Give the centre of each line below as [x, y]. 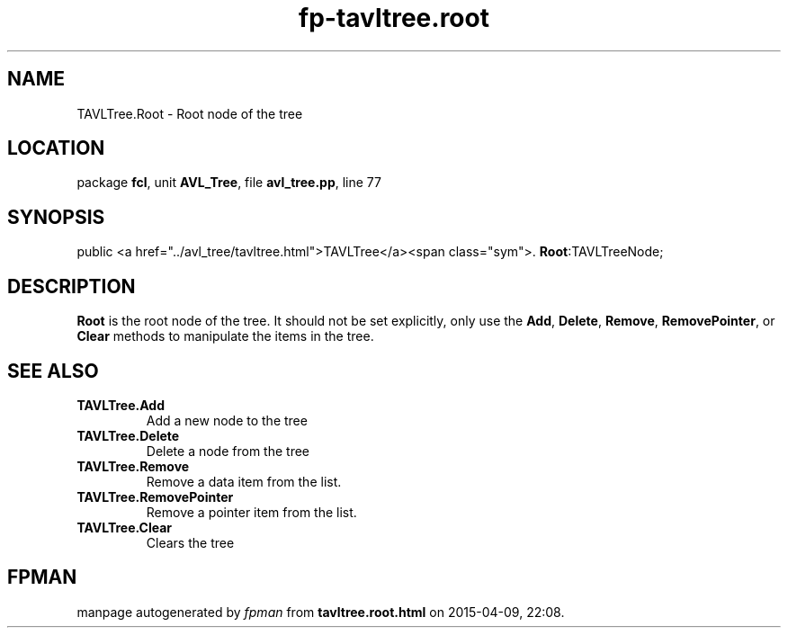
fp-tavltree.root [394, 18]
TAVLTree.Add [121, 405]
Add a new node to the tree [227, 420]
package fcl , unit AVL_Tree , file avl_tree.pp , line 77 [229, 183]
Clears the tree [190, 542]
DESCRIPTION [72, 286]
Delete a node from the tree [228, 451]
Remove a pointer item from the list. [251, 512]
